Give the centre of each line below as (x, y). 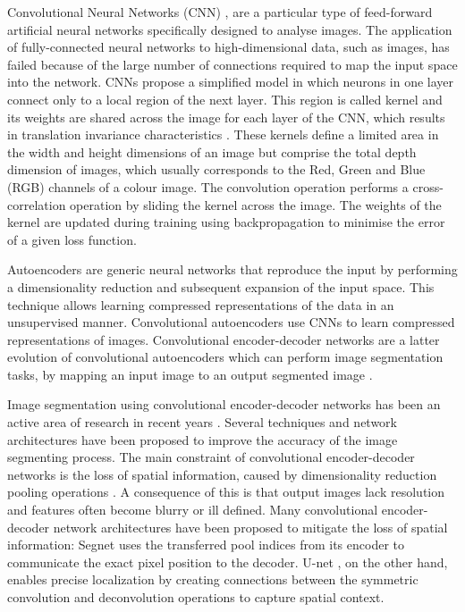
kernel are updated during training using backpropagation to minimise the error (226, 222)
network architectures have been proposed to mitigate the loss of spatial (250, 527)
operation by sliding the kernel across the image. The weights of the (256, 204)
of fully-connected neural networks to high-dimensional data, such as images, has (228, 47)
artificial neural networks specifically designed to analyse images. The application (230, 29)
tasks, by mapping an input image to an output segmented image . (190, 374)
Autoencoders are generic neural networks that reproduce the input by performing (232, 269)
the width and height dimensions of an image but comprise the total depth (212, 151)
